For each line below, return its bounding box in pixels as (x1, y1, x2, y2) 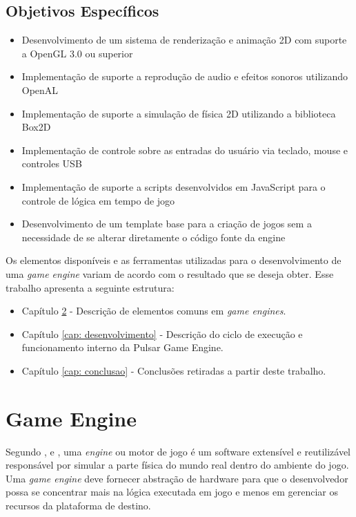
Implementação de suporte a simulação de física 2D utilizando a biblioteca (21, 106, 336, 120)
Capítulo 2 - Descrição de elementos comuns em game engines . (21, 303, 286, 318)
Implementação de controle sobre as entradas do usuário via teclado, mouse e (21, 142, 348, 157)
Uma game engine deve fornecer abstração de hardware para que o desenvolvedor (6, 471, 348, 485)
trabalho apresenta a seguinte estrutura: (6, 280, 175, 294)
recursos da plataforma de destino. (6, 498, 151, 512)
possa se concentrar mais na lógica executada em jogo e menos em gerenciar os (6, 485, 338, 499)
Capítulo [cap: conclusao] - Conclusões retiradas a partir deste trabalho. (21, 363, 326, 377)
